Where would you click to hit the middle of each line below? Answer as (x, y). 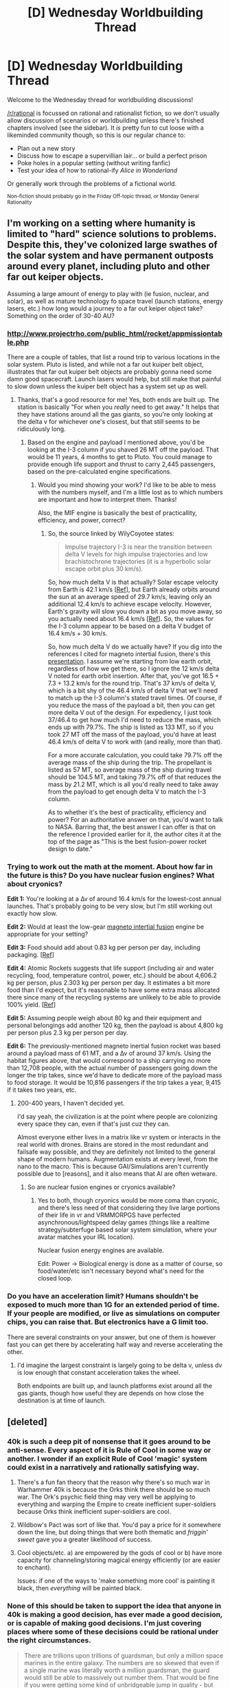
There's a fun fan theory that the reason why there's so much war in (113, 1482)
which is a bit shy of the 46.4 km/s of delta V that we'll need (133, 690)
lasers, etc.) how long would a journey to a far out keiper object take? (105, 308)
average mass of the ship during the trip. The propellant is (130, 763)
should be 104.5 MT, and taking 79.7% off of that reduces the (135, 777)
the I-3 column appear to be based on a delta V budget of (129, 626)
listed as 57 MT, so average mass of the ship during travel (129, 770)
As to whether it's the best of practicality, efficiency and (127, 812)
